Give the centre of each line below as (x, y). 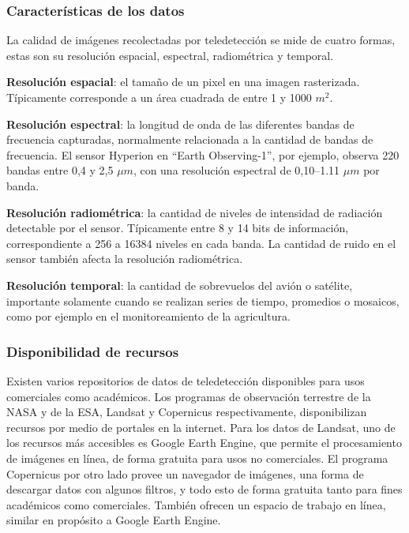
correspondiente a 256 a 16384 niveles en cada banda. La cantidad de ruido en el (201, 243)
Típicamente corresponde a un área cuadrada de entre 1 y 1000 (159, 97)
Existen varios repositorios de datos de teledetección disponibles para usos (186, 380)
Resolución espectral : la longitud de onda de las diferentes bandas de (180, 124)
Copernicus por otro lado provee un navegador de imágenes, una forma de (185, 473)
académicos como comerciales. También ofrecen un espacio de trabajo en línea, (196, 504)
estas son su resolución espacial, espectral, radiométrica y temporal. (170, 55)
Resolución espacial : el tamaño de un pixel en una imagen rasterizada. (183, 82)
